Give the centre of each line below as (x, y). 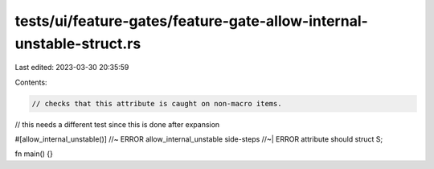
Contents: (31, 82)
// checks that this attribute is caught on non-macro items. (157, 103)
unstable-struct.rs (78, 43)
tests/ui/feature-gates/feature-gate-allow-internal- (192, 21)
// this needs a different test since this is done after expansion (117, 124)
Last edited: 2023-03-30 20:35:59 (72, 68)
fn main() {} (34, 154)
